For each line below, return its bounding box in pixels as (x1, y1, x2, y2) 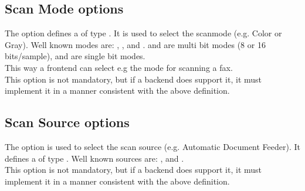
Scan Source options (5, 113, 130, 131)
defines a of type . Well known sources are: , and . (5, 152, 184, 164)
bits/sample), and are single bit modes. (5, 50, 145, 62)
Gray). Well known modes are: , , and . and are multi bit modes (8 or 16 (5, 38, 266, 50)
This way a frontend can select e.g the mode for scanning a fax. (5, 61, 233, 73)
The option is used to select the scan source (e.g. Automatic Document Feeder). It (5, 140, 300, 152)
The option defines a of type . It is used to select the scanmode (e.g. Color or (5, 27, 282, 39)
